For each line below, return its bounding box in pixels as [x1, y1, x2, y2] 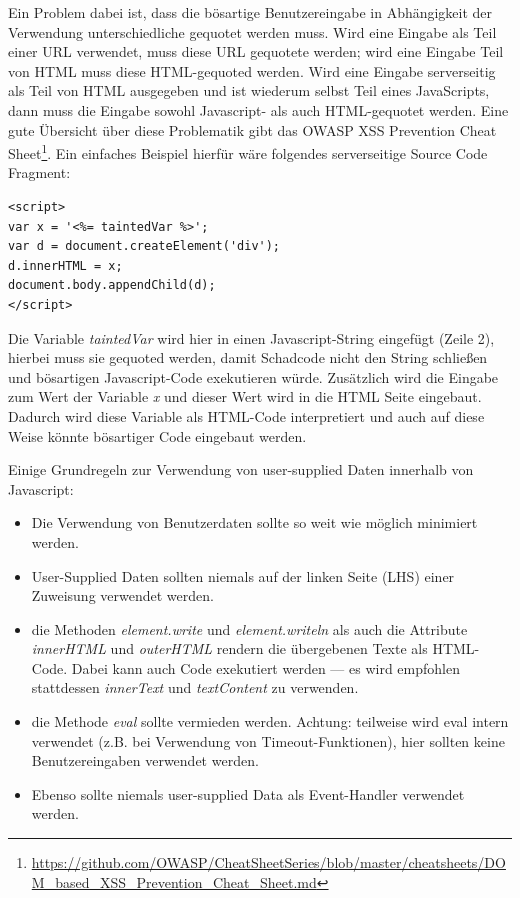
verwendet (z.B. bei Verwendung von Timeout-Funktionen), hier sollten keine [31, 730, 505, 751]
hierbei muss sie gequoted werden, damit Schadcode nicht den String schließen [8, 347, 488, 368]
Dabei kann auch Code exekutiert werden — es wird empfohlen [71, 657, 460, 678]
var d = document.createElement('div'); [8, 239, 281, 254]
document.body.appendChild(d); [8, 278, 216, 293]
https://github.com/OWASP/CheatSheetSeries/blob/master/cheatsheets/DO [31, 852, 506, 873]
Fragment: [8, 162, 71, 183]
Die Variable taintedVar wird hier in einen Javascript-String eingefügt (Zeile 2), [8, 327, 495, 348]
